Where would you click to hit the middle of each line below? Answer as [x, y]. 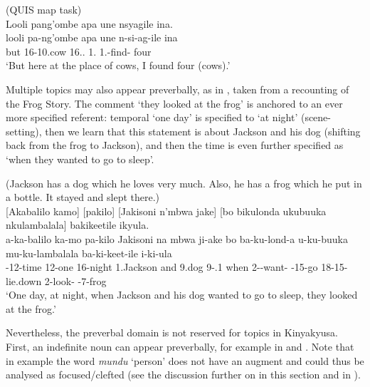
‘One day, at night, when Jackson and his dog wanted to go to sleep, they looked [182, 295]
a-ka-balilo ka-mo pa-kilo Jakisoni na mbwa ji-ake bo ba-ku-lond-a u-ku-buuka [177, 238]
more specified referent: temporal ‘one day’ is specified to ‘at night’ [152, 117]
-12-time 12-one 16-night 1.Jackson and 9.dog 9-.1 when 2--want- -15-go [162, 267]
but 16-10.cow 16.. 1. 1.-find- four [79, 51]
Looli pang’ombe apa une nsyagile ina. [89, 23]
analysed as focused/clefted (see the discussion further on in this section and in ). [183, 375]
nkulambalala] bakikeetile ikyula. [78, 225]
